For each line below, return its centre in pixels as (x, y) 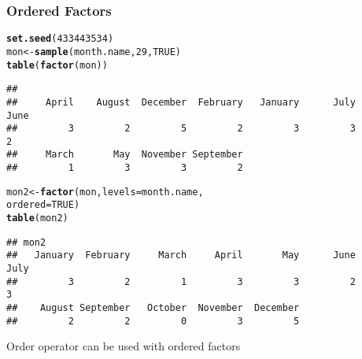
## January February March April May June (181, 255)
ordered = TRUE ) (43, 205)
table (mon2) (37, 218)
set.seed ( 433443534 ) (60, 39)
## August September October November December (153, 308)
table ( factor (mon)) (57, 65)
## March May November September (125, 155)
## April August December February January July (181, 102)
